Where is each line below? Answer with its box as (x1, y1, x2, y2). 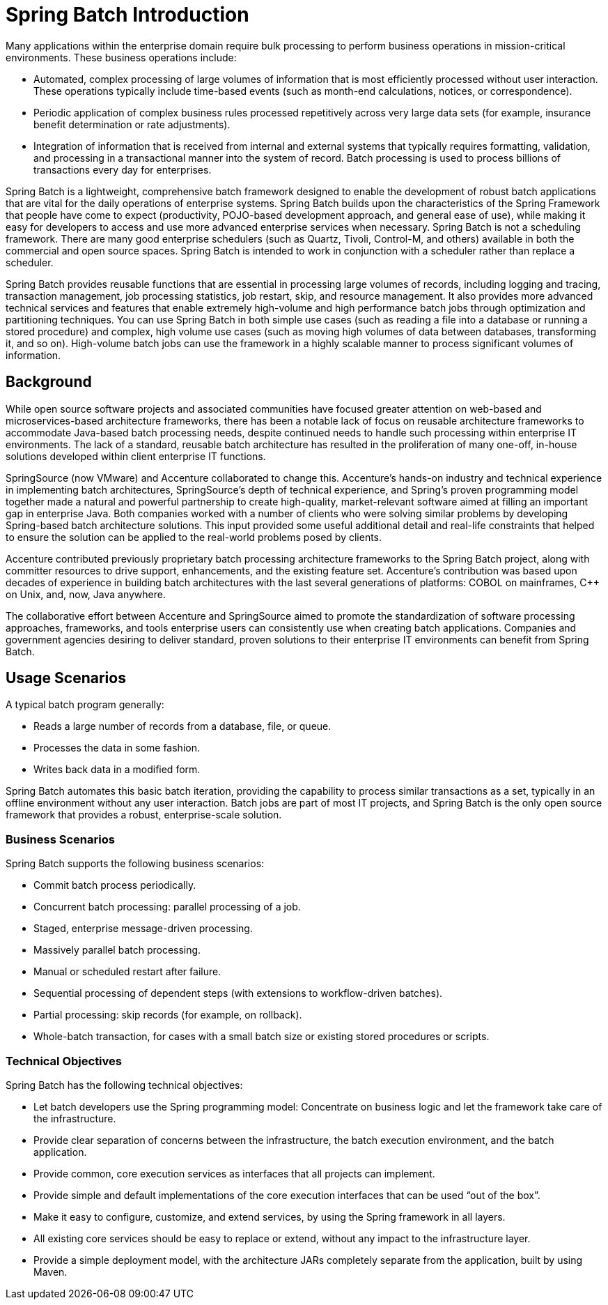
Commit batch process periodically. (33, 879, 196, 892)
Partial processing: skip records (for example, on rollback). (33, 1009, 302, 1021)
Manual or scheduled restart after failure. (33, 966, 221, 978)
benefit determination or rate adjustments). (33, 118, 231, 130)
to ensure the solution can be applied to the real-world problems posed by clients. (6, 531, 382, 543)
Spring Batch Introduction (6, 3, 249, 26)
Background (6, 373, 92, 391)
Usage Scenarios (6, 669, 126, 687)
